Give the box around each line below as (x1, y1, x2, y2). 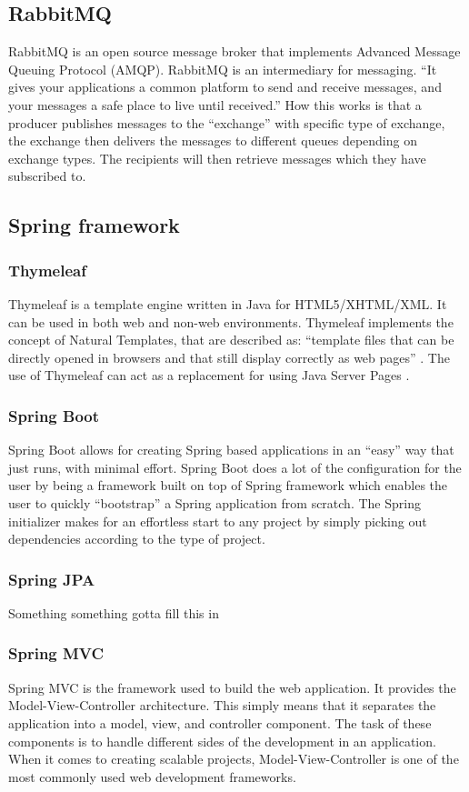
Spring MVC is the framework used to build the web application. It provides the (8, 677, 456, 697)
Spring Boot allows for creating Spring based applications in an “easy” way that (8, 440, 454, 459)
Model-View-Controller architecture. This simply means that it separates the (8, 696, 436, 715)
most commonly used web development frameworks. (8, 767, 296, 786)
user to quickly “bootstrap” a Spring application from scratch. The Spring (8, 493, 421, 512)
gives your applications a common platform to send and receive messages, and (8, 77, 442, 96)
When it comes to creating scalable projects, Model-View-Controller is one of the (8, 749, 459, 768)
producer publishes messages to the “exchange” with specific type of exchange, (8, 113, 445, 132)
